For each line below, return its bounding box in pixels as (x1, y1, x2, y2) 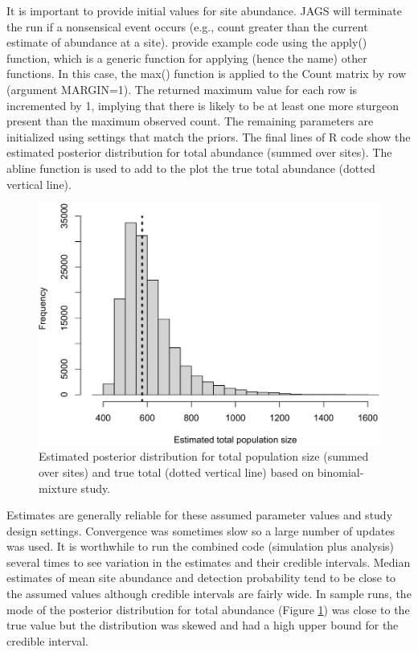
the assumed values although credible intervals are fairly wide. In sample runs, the (6, 585, 412, 602)
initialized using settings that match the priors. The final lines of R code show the (6, 128, 411, 145)
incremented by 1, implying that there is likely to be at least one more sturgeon (6, 96, 400, 113)
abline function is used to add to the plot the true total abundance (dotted (6, 159, 375, 176)
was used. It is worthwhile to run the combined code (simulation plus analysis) (6, 538, 395, 555)
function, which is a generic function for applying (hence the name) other (6, 49, 367, 66)
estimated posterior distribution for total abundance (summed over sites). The (6, 144, 392, 161)
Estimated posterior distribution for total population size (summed (39, 448, 369, 465)
